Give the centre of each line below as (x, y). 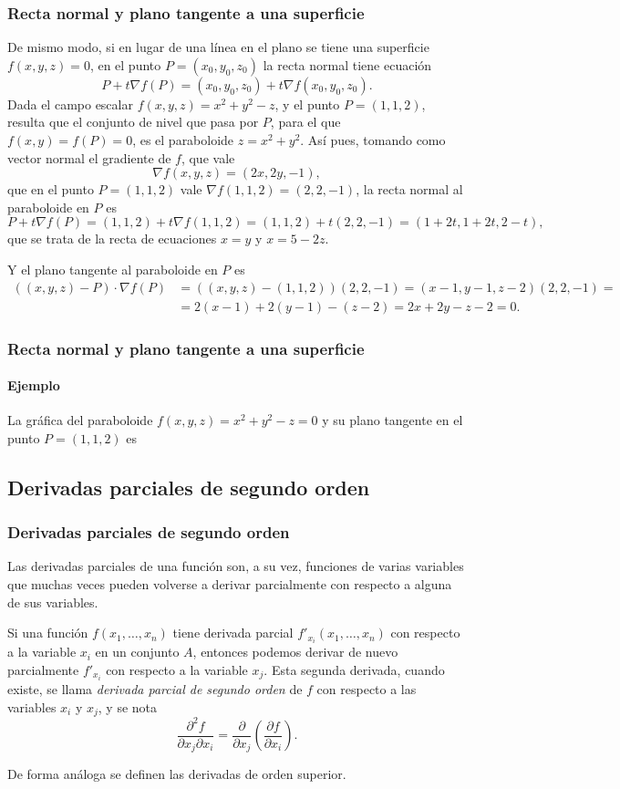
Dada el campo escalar (70, 104)
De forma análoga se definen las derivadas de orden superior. (177, 774)
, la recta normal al (409, 189)
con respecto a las (367, 689)
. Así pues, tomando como (373, 140)
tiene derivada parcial (233, 633)
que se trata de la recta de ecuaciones (112, 239)
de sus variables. (53, 602)
